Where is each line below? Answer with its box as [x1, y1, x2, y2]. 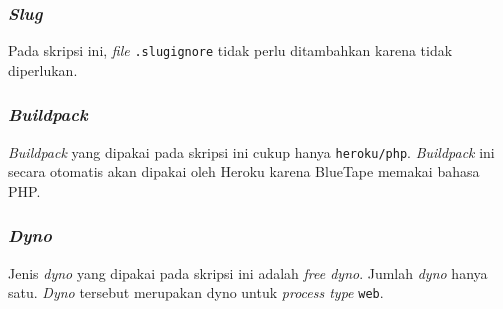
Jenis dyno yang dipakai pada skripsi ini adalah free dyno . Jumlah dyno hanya [8, 262, 488, 283]
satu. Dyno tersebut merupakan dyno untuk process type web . [8, 282, 384, 303]
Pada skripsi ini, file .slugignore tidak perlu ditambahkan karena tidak [8, 40, 453, 61]
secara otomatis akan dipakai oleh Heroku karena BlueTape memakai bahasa [8, 161, 480, 182]
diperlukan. [8, 59, 78, 80]
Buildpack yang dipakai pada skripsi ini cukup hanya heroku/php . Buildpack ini [8, 141, 495, 162]
